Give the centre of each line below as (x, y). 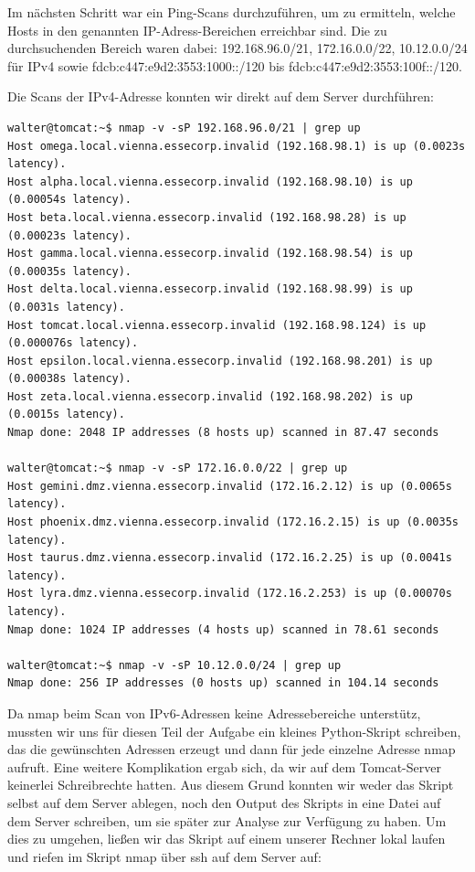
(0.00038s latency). (70, 379)
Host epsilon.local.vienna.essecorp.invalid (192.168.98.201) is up (220, 361)
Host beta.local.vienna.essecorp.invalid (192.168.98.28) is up (207, 217)
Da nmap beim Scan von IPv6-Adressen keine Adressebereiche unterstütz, (214, 712)
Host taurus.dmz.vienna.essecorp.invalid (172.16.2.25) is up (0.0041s (230, 558)
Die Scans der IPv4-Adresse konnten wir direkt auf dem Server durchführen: (221, 96)
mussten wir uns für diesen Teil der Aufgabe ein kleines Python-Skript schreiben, (234, 731)
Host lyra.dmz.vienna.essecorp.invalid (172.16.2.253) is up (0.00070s (230, 594)
